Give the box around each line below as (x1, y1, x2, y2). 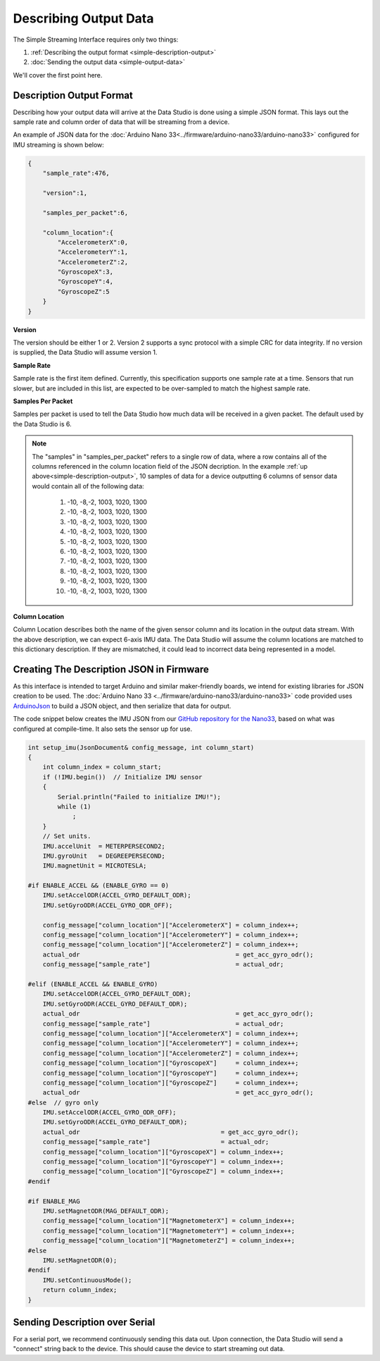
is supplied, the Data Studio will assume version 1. (13, 348, 158, 357)
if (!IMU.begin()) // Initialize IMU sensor (42, 772, 203, 781)
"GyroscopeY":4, (57, 278, 114, 285)
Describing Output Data (13, 11, 154, 26)
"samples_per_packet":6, (42, 209, 129, 216)
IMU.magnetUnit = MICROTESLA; (42, 862, 147, 870)
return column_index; (42, 1286, 118, 1294)
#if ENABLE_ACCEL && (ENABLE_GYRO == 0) (27, 882, 169, 889)
